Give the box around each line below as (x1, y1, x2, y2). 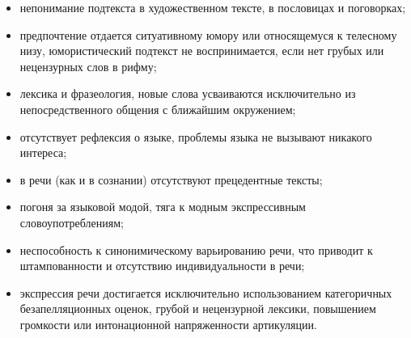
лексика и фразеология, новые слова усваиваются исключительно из (19, 85, 356, 102)
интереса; (19, 144, 67, 161)
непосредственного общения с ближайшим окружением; (19, 100, 296, 117)
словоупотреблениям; (19, 213, 124, 230)
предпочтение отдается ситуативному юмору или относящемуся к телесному (19, 26, 397, 43)
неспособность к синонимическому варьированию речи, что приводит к (19, 241, 373, 258)
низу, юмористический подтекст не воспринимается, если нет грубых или (19, 42, 384, 59)
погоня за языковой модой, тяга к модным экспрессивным (19, 198, 306, 215)
